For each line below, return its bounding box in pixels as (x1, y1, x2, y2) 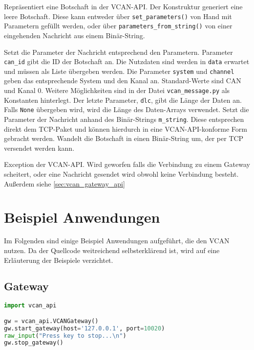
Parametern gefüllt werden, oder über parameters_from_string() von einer (4, 21, 233, 31)
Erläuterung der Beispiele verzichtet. (4, 255, 113, 265)
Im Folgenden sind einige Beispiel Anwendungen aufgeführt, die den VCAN (4, 235, 230, 246)
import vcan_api (4, 302, 57, 309)
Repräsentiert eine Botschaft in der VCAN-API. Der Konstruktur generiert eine (4, 1, 243, 11)
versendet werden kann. (4, 142, 75, 153)
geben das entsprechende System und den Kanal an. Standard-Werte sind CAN (4, 75, 241, 86)
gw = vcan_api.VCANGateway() (4, 317, 99, 325)
